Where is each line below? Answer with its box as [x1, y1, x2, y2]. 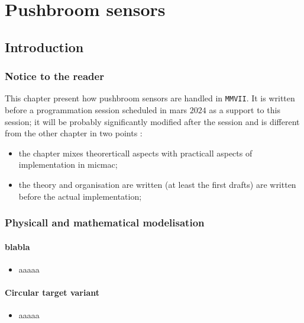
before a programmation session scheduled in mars [5, 104, 187, 116]
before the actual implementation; [18, 190, 142, 202]
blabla [5, 240, 30, 252]
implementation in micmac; [18, 158, 118, 171]
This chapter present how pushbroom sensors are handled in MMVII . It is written [5, 92, 295, 104]
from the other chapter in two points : [5, 127, 143, 139]
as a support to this [209, 104, 280, 116]
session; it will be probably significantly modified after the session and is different [5, 115, 300, 127]
